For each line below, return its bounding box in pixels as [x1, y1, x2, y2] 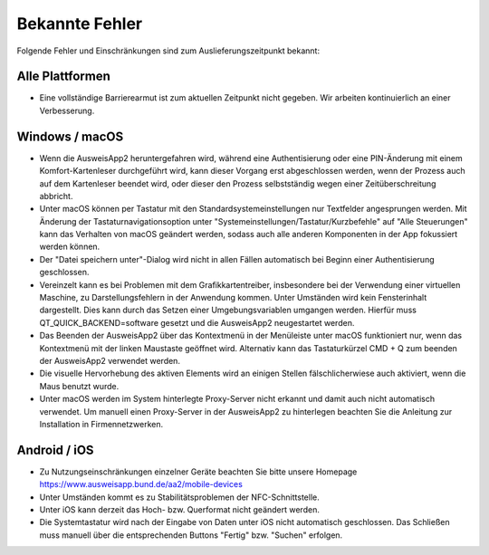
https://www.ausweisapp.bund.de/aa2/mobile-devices [39, 479, 244, 490]
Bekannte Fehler [16, 14, 143, 33]
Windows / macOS [16, 129, 124, 144]
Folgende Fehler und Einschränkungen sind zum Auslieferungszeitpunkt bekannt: [16, 45, 321, 56]
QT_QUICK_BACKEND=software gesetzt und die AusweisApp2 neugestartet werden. [39, 317, 355, 328]
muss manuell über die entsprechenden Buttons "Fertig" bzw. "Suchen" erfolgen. [39, 530, 343, 541]
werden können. [39, 241, 101, 253]
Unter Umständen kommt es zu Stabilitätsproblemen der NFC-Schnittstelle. [39, 492, 321, 502]
